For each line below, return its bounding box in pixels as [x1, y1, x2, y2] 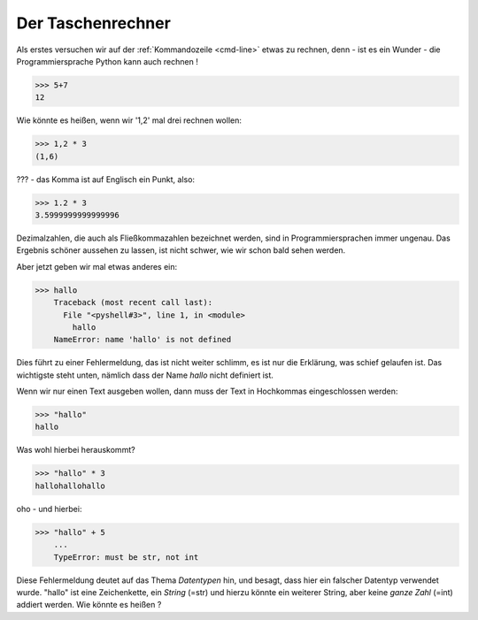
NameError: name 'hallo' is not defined [53, 334, 232, 345]
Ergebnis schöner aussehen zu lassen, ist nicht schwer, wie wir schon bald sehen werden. [16, 245, 346, 256]
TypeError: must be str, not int [53, 552, 199, 562]
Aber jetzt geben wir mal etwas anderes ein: [16, 261, 178, 272]
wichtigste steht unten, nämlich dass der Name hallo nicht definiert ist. [16, 370, 274, 380]
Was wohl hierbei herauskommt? [16, 445, 136, 455]
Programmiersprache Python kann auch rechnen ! [16, 56, 198, 66]
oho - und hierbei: [16, 503, 82, 514]
